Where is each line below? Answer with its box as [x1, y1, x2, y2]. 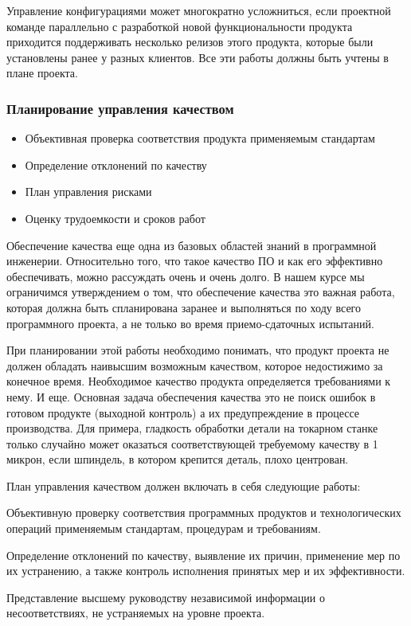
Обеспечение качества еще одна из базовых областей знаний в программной [6, 237, 377, 253]
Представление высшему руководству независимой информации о [6, 589, 325, 605]
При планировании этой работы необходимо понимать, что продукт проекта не [6, 342, 389, 358]
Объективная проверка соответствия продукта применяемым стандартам [25, 130, 375, 147]
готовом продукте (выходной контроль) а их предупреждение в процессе [6, 404, 360, 421]
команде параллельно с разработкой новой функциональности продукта [6, 18, 353, 34]
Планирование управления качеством [6, 98, 234, 118]
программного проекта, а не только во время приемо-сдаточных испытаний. [6, 315, 374, 331]
